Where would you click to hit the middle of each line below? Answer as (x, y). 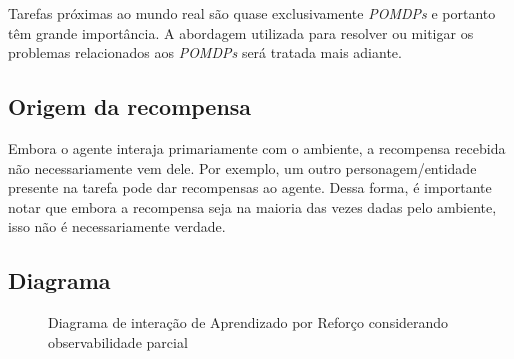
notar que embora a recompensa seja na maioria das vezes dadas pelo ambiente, (252, 206)
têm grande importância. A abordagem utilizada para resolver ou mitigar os (241, 32)
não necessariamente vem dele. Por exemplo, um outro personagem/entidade (242, 167)
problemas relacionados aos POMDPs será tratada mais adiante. (205, 52)
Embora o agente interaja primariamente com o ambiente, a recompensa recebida (257, 147)
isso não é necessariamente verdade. (117, 226)
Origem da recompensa (130, 106)
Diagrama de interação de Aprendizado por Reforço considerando (248, 322)
